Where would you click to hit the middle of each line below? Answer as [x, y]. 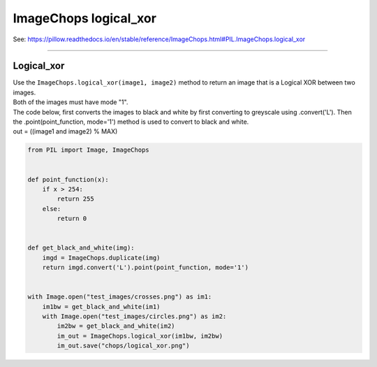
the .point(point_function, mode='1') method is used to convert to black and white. [131, 122]
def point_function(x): [68, 179]
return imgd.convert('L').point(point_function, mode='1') [146, 268]
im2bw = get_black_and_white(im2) [116, 326]
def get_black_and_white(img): [81, 248]
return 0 [72, 219]
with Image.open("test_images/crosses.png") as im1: [120, 297]
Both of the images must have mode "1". [71, 102]
